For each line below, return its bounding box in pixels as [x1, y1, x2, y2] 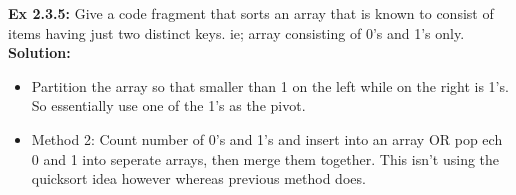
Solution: [8, 42, 71, 63]
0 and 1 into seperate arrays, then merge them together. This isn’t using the [31, 148, 500, 169]
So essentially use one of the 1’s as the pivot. [31, 95, 306, 116]
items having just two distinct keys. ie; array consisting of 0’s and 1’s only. [8, 22, 465, 43]
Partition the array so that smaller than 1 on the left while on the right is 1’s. [31, 75, 509, 96]
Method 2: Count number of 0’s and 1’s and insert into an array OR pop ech [31, 128, 503, 149]
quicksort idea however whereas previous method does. [31, 168, 366, 189]
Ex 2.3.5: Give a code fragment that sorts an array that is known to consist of [8, 3, 494, 23]
